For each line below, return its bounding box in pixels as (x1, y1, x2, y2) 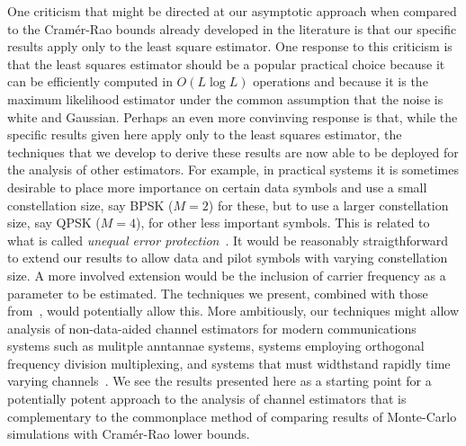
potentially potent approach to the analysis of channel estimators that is (7, 389, 407, 408)
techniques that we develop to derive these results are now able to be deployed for (7, 142, 459, 161)
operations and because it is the (253, 72, 428, 91)
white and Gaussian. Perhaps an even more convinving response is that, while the (7, 107, 458, 126)
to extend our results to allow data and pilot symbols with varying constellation (7, 248, 448, 267)
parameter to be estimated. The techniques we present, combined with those (7, 283, 428, 302)
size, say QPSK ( (7, 213, 101, 232)
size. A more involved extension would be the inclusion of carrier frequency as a (7, 265, 446, 284)
